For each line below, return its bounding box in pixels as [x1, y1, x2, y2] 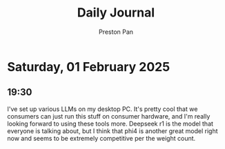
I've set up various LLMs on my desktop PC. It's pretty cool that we [7, 105, 198, 113]
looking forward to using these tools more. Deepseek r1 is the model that [7, 119, 214, 128]
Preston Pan [99, 28, 133, 36]
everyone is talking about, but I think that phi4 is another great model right [7, 126, 219, 135]
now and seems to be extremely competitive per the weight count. [7, 134, 196, 142]
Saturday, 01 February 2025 [7, 59, 170, 74]
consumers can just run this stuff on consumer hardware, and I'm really [7, 112, 211, 120]
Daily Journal [77, 5, 155, 21]
